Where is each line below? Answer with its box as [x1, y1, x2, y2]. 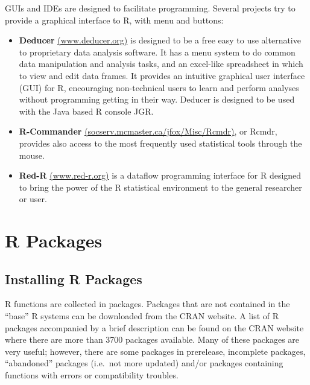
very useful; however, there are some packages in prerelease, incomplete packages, [5, 345, 306, 357]
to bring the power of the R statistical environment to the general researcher [19, 180, 302, 193]
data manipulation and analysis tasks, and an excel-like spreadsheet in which [19, 57, 303, 70]
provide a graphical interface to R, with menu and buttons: [5, 13, 224, 26]
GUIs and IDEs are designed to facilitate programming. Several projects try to [5, 2, 296, 14]
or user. [19, 192, 47, 205]
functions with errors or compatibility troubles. [5, 369, 179, 381]
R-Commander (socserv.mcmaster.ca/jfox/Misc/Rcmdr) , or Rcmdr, [19, 125, 277, 138]
